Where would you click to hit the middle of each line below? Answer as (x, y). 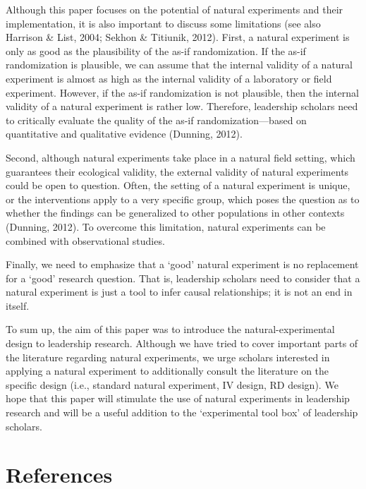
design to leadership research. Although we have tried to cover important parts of (182, 343)
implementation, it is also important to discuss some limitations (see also (163, 23)
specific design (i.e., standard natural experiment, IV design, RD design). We (172, 384)
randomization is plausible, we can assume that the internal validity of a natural (179, 65)
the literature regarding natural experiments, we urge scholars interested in (168, 357)
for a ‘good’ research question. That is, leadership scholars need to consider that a (183, 278)
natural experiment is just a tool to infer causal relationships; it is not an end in (179, 292)
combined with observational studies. (85, 240)
